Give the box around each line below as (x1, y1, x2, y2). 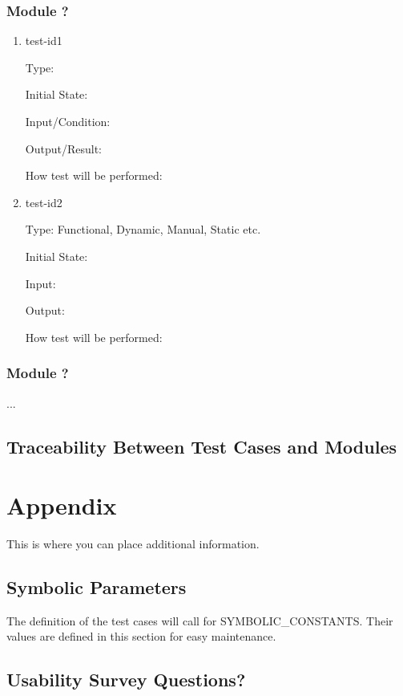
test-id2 (25, 193, 62, 210)
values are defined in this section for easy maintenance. (6, 628, 276, 645)
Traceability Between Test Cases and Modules (6, 433, 397, 458)
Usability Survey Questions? (6, 667, 246, 692)
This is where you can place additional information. (6, 535, 260, 552)
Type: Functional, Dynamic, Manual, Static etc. (25, 221, 261, 238)
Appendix (6, 489, 117, 522)
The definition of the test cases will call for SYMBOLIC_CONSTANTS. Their (6, 612, 393, 629)
